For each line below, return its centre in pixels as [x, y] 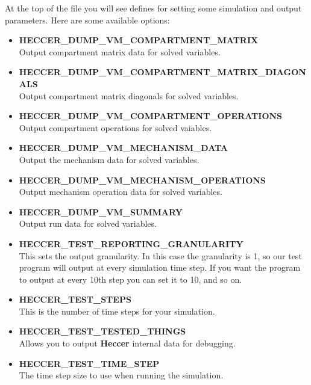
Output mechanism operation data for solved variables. [121, 192]
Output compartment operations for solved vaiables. [115, 127]
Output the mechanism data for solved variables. [109, 159]
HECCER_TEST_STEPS [75, 299]
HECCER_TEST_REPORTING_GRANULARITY [131, 243]
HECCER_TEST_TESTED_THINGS [102, 331]
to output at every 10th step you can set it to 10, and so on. [130, 279]
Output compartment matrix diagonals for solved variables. [129, 95]
